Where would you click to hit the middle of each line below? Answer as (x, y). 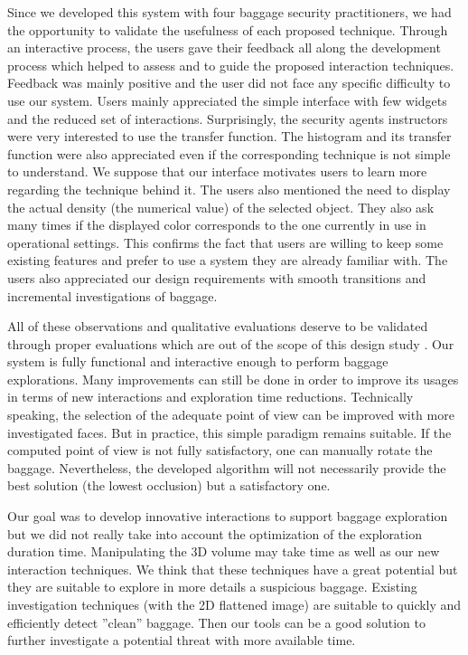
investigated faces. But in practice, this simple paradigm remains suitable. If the (229, 432)
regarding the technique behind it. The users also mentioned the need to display (229, 189)
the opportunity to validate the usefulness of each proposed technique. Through (228, 29)
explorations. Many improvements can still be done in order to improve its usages (233, 379)
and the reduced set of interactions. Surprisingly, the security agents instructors (228, 118)
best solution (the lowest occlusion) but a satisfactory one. (169, 485)
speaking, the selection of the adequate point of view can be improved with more (231, 415)
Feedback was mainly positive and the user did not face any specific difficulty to (229, 83)
